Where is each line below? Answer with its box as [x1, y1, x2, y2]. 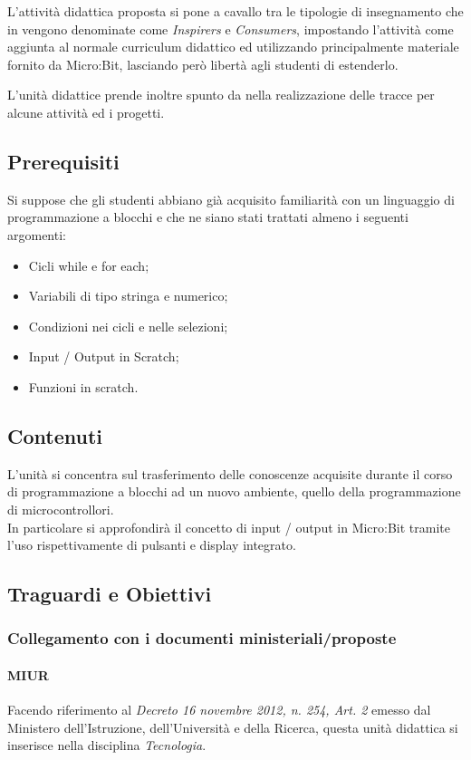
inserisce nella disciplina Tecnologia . [7, 736, 207, 755]
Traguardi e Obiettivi [7, 580, 212, 608]
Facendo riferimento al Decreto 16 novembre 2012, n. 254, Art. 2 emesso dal [7, 700, 431, 719]
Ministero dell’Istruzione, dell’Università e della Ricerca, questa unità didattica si [7, 717, 458, 736]
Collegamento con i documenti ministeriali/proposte [7, 627, 397, 649]
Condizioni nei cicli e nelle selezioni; [28, 316, 228, 335]
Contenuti [7, 421, 102, 449]
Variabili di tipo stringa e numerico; [28, 286, 228, 305]
